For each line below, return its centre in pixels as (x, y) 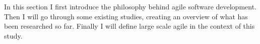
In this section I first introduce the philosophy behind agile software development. (131, 6)
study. (13, 35)
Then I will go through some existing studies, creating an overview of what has (126, 16)
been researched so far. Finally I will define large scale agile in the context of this (129, 26)
